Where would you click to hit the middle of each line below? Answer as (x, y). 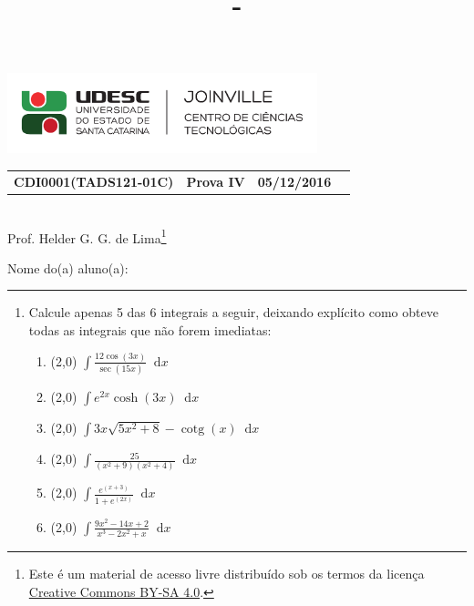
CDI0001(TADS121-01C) (94, 181)
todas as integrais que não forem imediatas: (150, 329)
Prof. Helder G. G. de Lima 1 (87, 236)
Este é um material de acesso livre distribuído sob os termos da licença (227, 573)
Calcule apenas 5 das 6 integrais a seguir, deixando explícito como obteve (233, 312)
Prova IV (216, 181)
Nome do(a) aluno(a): (68, 267)
